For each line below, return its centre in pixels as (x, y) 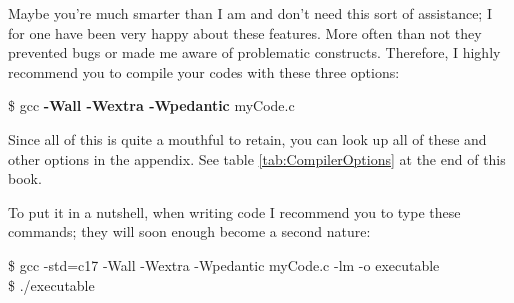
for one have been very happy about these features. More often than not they (245, 32)
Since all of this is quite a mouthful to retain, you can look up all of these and (247, 138)
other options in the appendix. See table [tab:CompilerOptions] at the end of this (257, 158)
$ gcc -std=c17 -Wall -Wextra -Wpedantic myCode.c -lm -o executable (224, 264)
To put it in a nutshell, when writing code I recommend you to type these (234, 211)
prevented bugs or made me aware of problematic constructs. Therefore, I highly (254, 52)
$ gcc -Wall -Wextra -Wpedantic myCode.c (151, 105)
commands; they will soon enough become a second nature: (189, 231)
